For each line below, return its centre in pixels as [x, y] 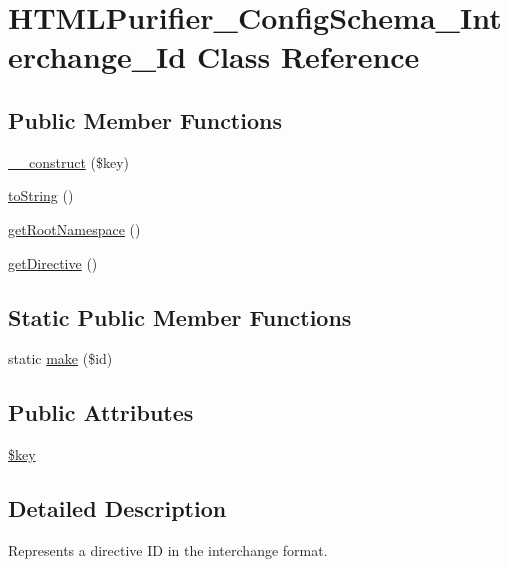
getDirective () [53, 262]
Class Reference [308, 56]
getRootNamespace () [74, 228]
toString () [41, 195]
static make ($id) [60, 358]
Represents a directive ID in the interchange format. [168, 549]
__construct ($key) [69, 161]
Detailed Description [117, 508]
